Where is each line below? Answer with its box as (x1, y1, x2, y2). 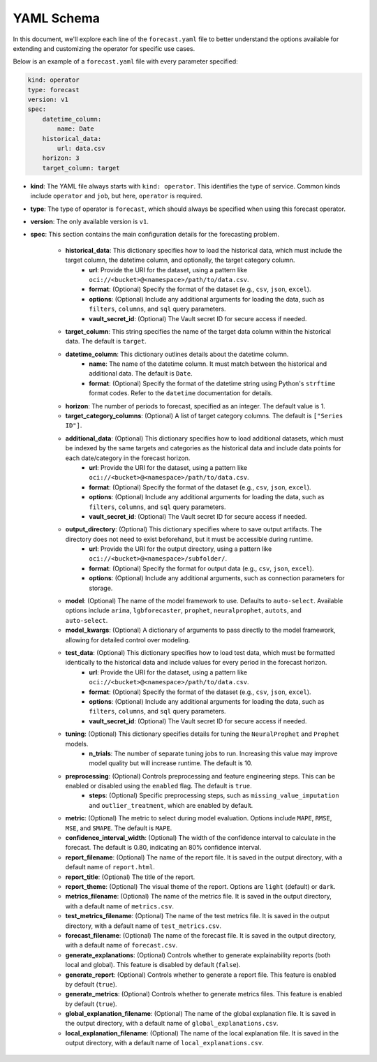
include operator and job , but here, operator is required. (30, 192, 202, 200)
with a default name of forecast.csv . (65, 941, 178, 950)
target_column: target (42, 164, 120, 172)
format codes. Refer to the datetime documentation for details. (89, 389, 273, 397)
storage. (89, 584, 113, 592)
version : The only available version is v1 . (30, 217, 149, 226)
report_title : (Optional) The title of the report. (65, 873, 195, 881)
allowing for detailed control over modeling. (65, 635, 191, 644)
